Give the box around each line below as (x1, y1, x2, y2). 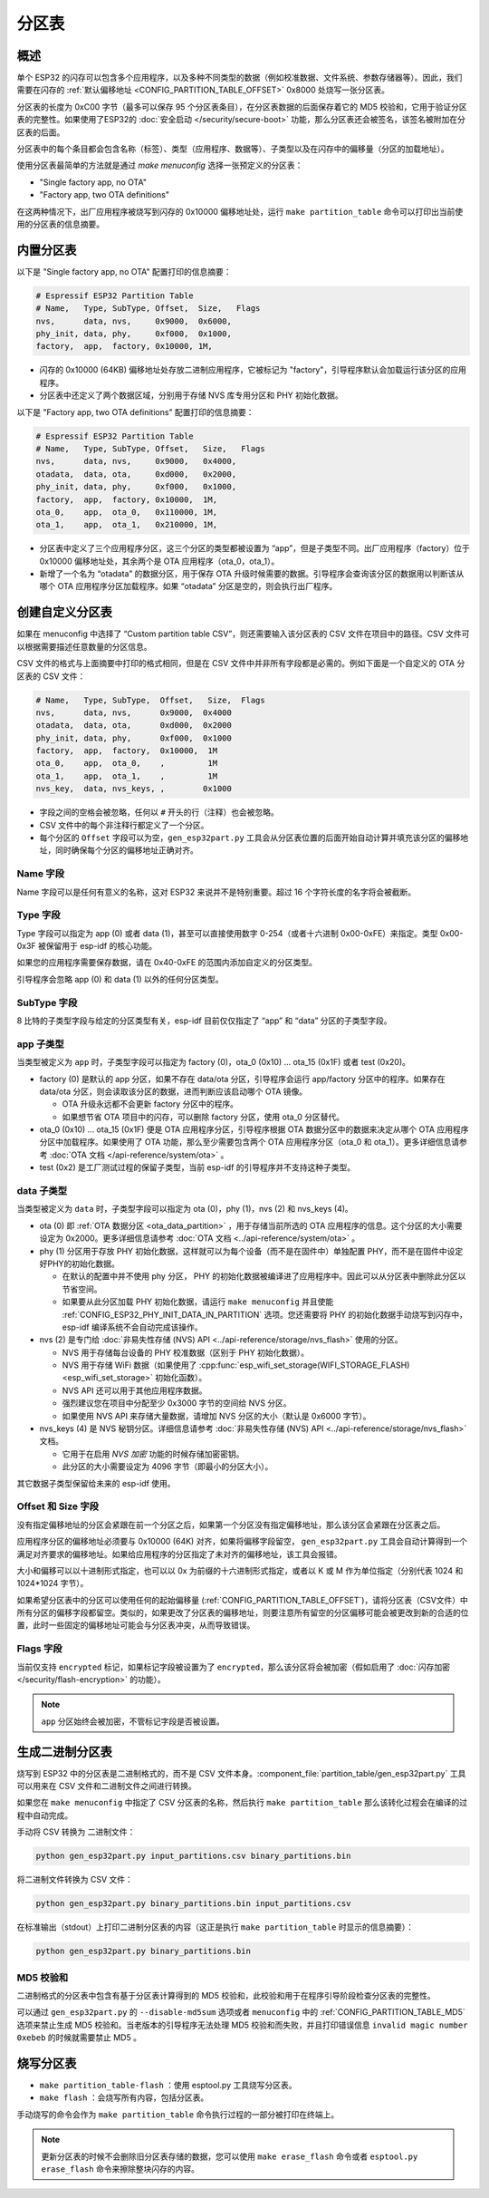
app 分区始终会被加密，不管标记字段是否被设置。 (41, 1716, 225, 1727)
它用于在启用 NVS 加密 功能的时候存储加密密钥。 (62, 1448, 244, 1459)
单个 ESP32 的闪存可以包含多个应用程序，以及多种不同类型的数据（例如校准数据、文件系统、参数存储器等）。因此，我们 (16, 73, 463, 83)
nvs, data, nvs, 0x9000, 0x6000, (35, 315, 233, 326)
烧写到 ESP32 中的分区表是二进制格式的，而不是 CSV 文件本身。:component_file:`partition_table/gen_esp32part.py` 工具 (16, 1767, 466, 1778)
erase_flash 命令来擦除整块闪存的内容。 (41, 2163, 199, 2174)
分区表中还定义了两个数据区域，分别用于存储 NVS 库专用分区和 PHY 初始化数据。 (39, 390, 343, 401)
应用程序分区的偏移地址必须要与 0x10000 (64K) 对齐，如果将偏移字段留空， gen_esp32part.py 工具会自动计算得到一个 (16, 1536, 468, 1547)
